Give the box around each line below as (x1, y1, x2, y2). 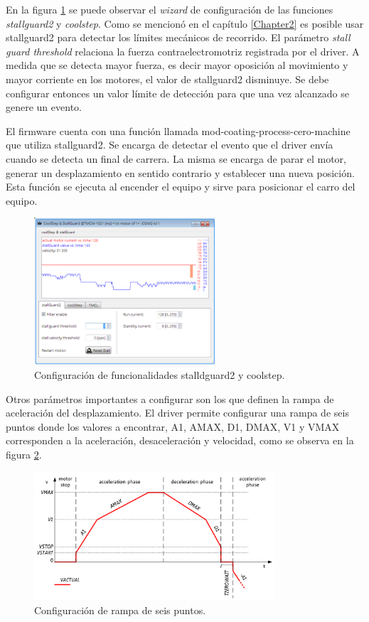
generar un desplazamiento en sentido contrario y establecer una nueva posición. (6, 165, 355, 180)
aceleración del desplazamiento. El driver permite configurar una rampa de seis (6, 405, 349, 420)
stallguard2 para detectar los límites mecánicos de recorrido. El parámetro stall (6, 30, 351, 45)
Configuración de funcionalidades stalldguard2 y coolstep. (34, 368, 285, 382)
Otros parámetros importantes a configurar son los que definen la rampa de (6, 391, 334, 406)
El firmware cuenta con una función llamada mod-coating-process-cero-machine (6, 123, 351, 138)
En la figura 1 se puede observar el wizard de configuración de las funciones (6, 2, 333, 16)
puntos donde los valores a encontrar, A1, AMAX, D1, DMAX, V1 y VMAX (6, 419, 340, 434)
